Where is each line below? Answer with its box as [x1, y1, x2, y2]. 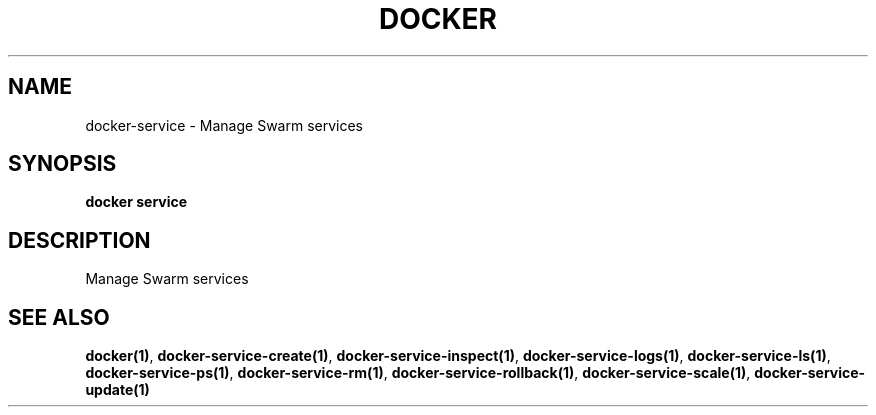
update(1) [85, 381, 150, 399]
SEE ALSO [8, 304, 110, 330]
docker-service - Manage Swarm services [85, 116, 363, 134]
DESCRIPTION [8, 227, 151, 253]
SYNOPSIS [8, 151, 117, 177]
